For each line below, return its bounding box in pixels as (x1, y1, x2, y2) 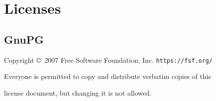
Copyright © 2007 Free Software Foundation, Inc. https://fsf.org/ (4, 54, 213, 65)
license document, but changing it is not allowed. (4, 87, 152, 98)
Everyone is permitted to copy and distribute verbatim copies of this (4, 71, 211, 81)
